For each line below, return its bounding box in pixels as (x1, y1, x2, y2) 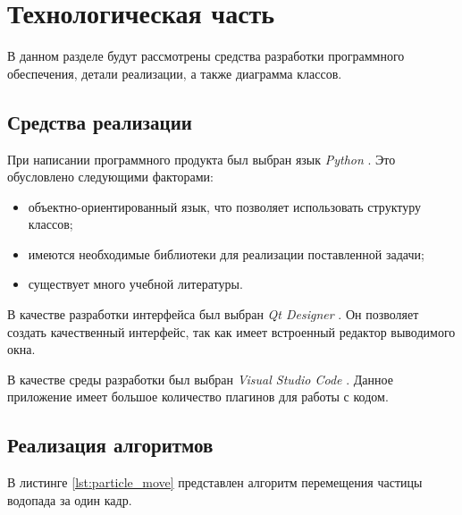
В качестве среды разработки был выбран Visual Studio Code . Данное (7, 369, 393, 388)
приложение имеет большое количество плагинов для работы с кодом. (7, 387, 389, 406)
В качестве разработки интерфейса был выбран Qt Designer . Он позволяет (7, 305, 419, 324)
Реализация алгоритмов (7, 431, 214, 459)
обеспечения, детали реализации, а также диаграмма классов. (7, 63, 342, 82)
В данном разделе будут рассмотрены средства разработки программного (7, 46, 405, 65)
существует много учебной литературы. (28, 274, 243, 293)
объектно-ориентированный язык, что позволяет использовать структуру (28, 197, 422, 215)
